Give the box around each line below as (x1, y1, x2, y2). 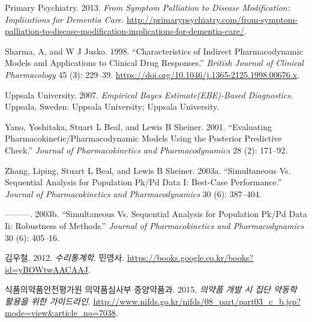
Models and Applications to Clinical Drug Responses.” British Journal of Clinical (5, 56, 304, 69)
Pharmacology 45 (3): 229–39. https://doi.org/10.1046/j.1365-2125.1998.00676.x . (5, 68, 300, 80)
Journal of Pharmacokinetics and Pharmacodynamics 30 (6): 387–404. (5, 187, 262, 200)
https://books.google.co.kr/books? (127, 251, 254, 264)
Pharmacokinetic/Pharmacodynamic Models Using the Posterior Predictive (5, 132, 282, 145)
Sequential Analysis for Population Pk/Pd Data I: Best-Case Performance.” (5, 176, 282, 188)
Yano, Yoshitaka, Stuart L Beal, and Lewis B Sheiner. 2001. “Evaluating (5, 120, 272, 133)
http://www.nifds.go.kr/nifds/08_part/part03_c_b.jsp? (93, 294, 301, 307)
